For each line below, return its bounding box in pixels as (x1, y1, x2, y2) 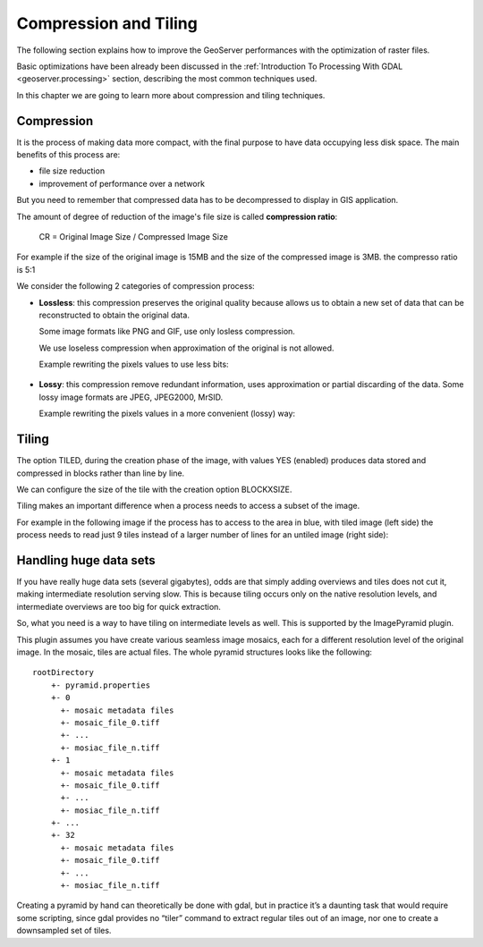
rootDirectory (32, 667, 94, 678)
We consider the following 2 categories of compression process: (16, 281, 255, 292)
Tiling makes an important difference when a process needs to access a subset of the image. (16, 501, 360, 512)
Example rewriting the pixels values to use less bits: (38, 359, 229, 370)
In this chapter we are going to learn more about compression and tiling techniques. (16, 89, 326, 100)
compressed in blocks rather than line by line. (16, 468, 185, 478)
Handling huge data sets (16, 553, 156, 568)
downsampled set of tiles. (16, 926, 112, 936)
